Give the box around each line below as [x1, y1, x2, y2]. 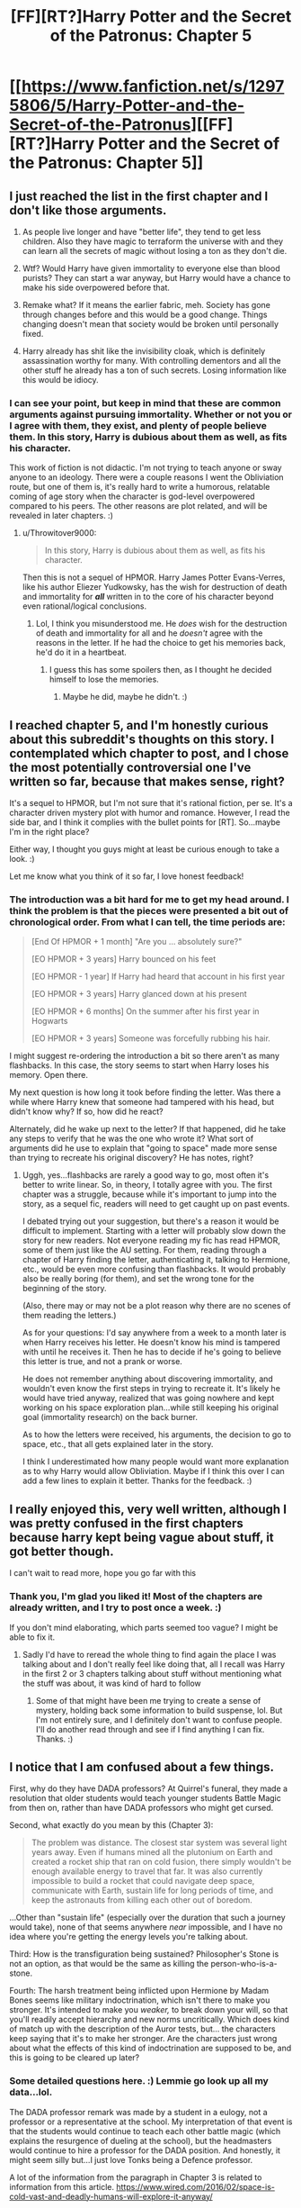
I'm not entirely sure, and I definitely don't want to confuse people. [35, 1714, 283, 1725]
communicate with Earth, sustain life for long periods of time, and [31, 1885, 274, 1896]
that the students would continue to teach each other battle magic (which [9, 2125, 281, 2136]
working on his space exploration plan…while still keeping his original [22, 1402, 279, 1413]
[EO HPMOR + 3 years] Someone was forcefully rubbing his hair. [31, 1033, 271, 1044]
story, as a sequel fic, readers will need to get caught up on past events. [22, 1199, 290, 1209]
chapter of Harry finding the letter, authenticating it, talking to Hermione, [22, 1254, 290, 1265]
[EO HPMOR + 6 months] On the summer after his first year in [31, 1006, 260, 1017]
